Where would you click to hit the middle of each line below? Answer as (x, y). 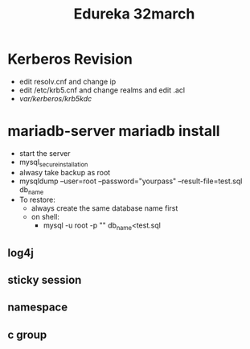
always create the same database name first (105, 208)
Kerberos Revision (70, 59)
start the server (45, 153)
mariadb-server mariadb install (114, 131)
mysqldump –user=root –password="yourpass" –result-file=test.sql (131, 181)
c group (27, 335)
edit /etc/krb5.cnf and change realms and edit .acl (102, 90)
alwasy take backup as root (65, 172)
